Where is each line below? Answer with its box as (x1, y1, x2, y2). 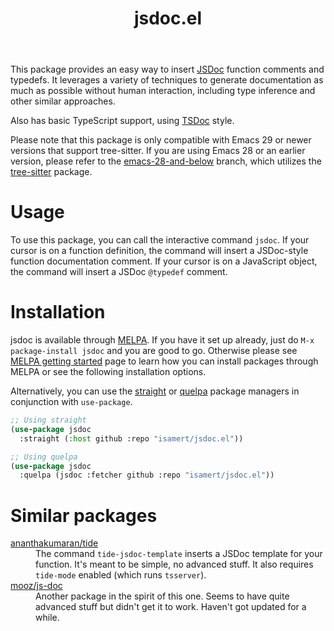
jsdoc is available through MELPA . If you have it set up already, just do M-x (10, 334, 315, 346)
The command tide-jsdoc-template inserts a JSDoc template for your (35, 548, 323, 560)
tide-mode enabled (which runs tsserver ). (35, 569, 207, 581)
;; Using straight (10, 415, 87, 426)
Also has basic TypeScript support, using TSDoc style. (10, 115, 235, 127)
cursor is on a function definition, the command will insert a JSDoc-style (10, 245, 309, 257)
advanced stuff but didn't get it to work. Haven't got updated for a (35, 601, 307, 613)
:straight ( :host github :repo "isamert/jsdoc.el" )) (19, 433, 244, 444)
